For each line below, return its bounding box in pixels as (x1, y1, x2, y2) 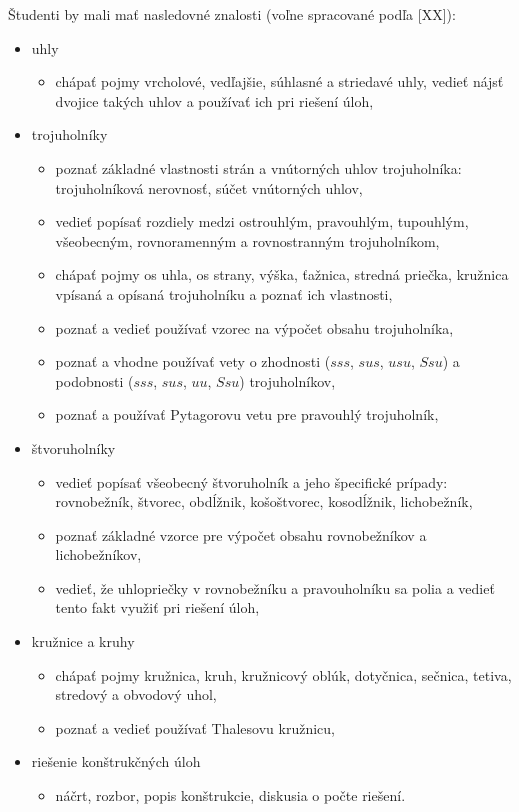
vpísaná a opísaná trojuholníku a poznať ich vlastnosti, (55, 283, 393, 304)
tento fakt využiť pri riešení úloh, (55, 597, 260, 618)
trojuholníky (31, 124, 108, 145)
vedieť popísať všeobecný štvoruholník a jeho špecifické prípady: (55, 471, 448, 492)
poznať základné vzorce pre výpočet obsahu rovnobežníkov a (55, 524, 427, 545)
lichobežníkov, (55, 544, 142, 565)
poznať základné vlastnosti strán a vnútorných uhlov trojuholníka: (55, 157, 462, 178)
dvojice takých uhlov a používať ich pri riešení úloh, (55, 90, 374, 111)
